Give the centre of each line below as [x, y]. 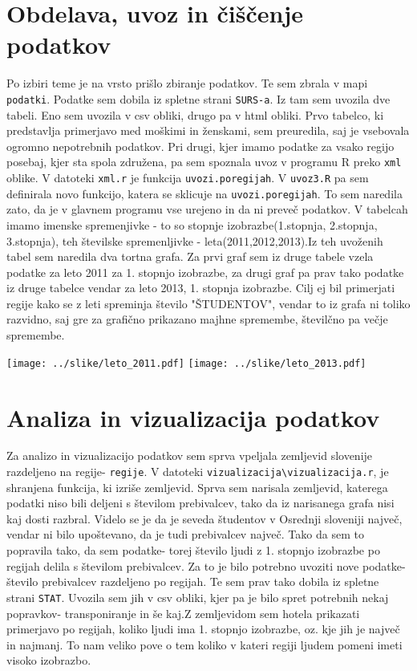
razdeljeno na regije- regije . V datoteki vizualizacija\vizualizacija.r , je [198, 472]
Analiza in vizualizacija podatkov [193, 417]
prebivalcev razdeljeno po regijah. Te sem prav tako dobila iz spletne [211, 582]
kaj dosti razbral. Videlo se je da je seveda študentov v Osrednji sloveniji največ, [204, 518]
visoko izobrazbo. [49, 660]
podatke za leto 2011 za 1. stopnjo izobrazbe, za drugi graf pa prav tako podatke [205, 272]
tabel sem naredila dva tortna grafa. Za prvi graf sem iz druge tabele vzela [190, 256]
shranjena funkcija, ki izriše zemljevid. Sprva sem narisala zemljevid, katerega [197, 487]
